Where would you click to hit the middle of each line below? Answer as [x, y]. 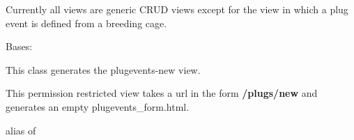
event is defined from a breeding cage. [86, 23]
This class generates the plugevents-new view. [103, 69]
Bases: [19, 46]
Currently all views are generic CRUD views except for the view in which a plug [177, 9]
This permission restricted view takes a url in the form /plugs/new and [162, 93]
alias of [21, 130]
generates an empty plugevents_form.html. [98, 106]
